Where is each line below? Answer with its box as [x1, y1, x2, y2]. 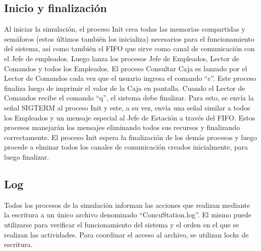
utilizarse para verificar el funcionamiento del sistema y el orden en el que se [4, 219, 239, 229]
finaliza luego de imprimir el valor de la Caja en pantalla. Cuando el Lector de [4, 82, 245, 93]
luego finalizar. [4, 151, 49, 162]
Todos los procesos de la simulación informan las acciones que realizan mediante [4, 199, 250, 210]
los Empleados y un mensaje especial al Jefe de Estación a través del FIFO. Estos [4, 112, 255, 122]
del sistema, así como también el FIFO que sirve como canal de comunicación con [4, 43, 255, 54]
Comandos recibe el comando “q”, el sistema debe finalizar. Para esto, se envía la [4, 92, 254, 103]
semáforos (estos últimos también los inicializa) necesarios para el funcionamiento [4, 33, 254, 44]
